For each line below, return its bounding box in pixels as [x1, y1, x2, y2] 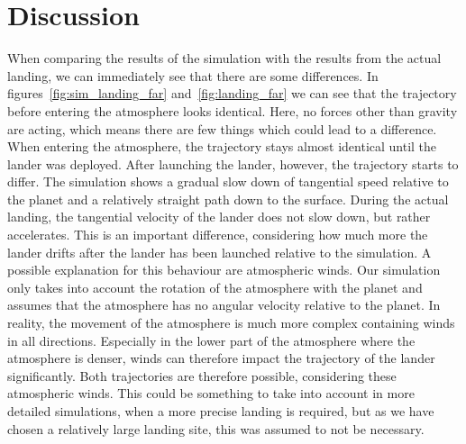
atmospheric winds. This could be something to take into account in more [7, 384, 415, 403]
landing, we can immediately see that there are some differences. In [7, 66, 379, 85]
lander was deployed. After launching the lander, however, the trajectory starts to [7, 154, 459, 173]
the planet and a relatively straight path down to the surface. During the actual [7, 189, 449, 208]
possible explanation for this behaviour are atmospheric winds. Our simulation [7, 260, 441, 279]
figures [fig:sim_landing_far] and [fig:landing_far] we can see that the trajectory [7, 84, 457, 103]
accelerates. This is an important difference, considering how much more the [7, 225, 428, 244]
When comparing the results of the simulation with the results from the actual [7, 49, 442, 68]
